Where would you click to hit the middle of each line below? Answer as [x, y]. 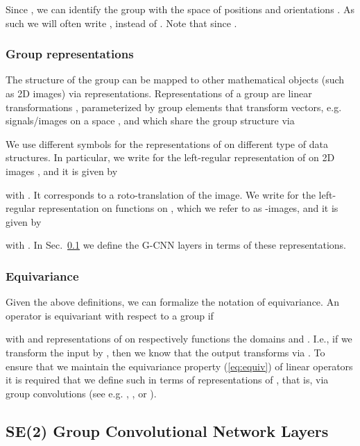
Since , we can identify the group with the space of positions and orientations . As [180, 9]
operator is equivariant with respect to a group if [110, 315]
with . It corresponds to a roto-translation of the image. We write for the [161, 194]
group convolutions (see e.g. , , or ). [81, 393]
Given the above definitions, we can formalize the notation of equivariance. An [172, 302]
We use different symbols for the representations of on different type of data [167, 143]
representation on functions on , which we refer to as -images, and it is [188, 208]
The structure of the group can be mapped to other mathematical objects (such [175, 80]
